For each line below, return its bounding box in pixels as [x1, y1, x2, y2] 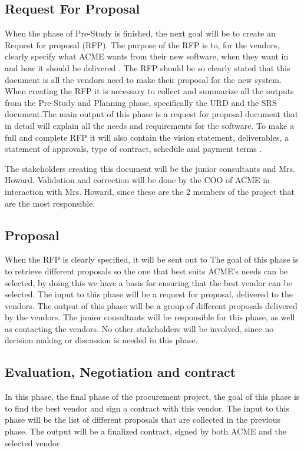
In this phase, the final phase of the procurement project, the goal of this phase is [5, 390, 300, 403]
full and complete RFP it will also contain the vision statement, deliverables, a [5, 131, 289, 143]
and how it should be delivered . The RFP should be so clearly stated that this [5, 61, 290, 74]
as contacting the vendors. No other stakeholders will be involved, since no [5, 322, 274, 334]
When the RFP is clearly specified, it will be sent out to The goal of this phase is [5, 253, 299, 266]
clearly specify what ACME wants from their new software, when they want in [5, 50, 289, 62]
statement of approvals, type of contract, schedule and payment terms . [5, 142, 262, 155]
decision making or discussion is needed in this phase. [5, 334, 198, 346]
